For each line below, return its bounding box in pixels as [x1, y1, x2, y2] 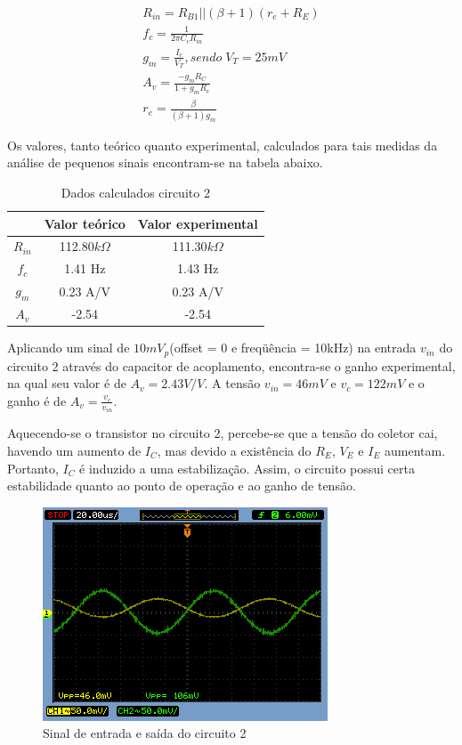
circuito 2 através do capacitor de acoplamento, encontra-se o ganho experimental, [7, 356, 456, 375]
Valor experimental [137, 214, 258, 232]
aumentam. [385, 441, 446, 459]
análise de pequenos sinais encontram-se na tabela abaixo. [7, 153, 323, 172]
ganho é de [7, 391, 67, 409]
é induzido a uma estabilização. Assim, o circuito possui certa [79, 458, 415, 477]
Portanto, [7, 458, 59, 477]
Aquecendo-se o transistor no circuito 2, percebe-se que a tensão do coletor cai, [7, 424, 438, 442]
